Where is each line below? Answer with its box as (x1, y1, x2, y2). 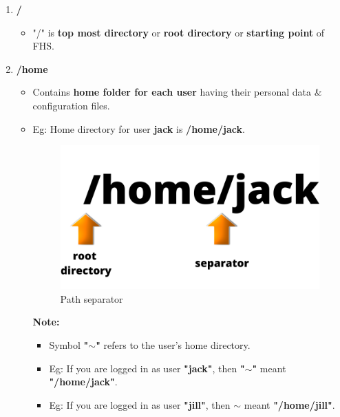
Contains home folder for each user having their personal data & (32, 85, 322, 99)
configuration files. (32, 98, 110, 112)
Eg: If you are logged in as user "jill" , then (49, 397, 231, 411)
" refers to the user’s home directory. (96, 338, 251, 352)
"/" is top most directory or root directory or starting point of (32, 25, 325, 39)
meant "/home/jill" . (244, 397, 335, 411)
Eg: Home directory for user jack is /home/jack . (32, 121, 245, 136)
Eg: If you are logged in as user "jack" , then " (49, 361, 245, 375)
